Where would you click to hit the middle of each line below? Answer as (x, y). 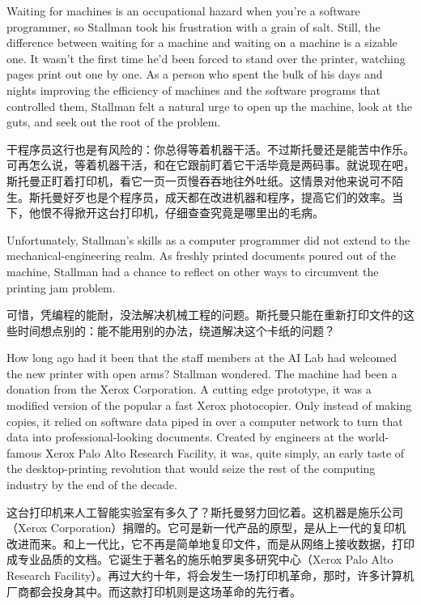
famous (24, 452)
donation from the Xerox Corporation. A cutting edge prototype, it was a (189, 389)
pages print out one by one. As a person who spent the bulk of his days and (195, 74)
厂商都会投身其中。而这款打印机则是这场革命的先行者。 (154, 591)
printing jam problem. (61, 287)
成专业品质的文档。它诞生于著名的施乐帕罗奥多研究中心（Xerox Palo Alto (200, 559)
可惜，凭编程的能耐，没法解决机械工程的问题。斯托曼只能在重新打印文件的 (205, 315)
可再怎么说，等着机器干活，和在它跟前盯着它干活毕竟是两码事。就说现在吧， (210, 165)
